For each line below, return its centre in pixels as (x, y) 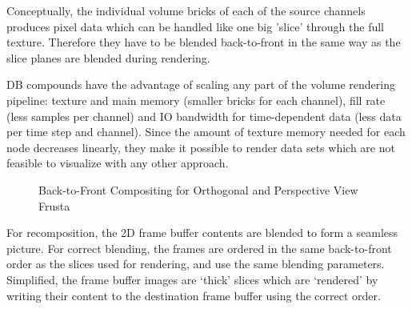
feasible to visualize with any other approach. (118, 163)
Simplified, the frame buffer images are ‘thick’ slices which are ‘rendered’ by (192, 279)
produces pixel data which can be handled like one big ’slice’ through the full (195, 26)
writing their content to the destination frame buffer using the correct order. (194, 295)
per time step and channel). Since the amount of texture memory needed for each (206, 132)
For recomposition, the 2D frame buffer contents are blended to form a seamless (202, 233)
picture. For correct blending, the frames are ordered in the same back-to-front (199, 248)
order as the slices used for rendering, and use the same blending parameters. (196, 264)
